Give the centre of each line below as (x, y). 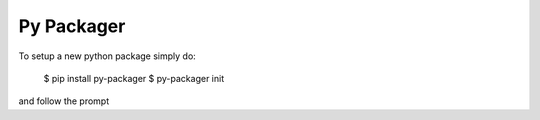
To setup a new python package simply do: (107, 56)
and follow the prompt (64, 101)
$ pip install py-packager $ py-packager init (134, 78)
